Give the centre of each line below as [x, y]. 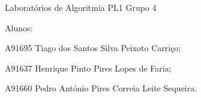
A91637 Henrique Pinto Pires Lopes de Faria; [88, 68]
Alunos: [19, 27]
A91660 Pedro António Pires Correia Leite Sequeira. [101, 88]
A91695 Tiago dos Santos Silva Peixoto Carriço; [93, 48]
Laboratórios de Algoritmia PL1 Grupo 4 [81, 7]
